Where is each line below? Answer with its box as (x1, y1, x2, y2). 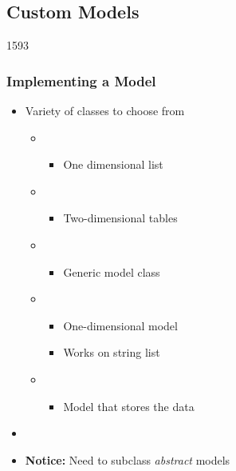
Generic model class (63, 263, 160, 280)
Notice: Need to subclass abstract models (25, 451, 230, 468)
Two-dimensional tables (63, 210, 178, 226)
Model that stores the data (63, 397, 195, 414)
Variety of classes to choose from (25, 102, 185, 119)
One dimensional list (63, 156, 163, 173)
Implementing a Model (6, 70, 156, 90)
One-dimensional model (63, 317, 178, 333)
